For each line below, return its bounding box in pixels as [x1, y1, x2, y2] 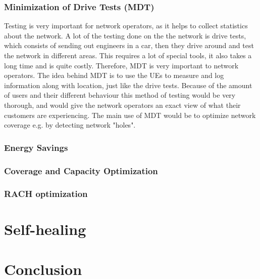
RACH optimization [4, 187, 88, 200]
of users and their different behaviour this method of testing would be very [4, 90, 236, 100]
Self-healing [4, 219, 86, 240]
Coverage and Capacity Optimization [4, 164, 158, 177]
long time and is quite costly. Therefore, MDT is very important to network [4, 60, 239, 70]
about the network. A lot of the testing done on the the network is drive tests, [4, 30, 246, 41]
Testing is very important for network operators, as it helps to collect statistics [4, 20, 248, 31]
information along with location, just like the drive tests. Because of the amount [4, 79, 252, 90]
